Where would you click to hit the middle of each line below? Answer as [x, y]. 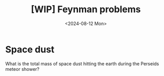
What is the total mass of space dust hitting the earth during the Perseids [82, 64]
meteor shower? [22, 69]
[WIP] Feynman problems [86, 9]
